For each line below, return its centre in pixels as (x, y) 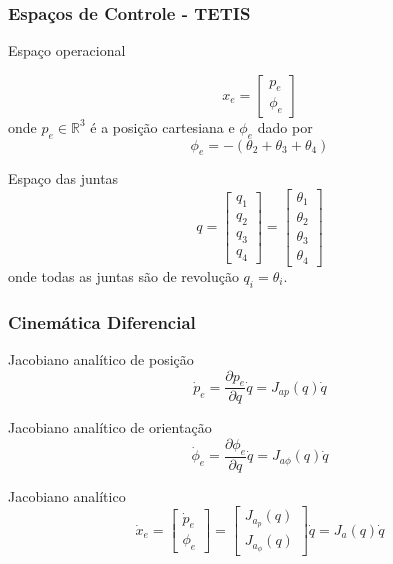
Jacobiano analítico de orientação (110, 427)
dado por (285, 126)
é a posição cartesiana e (162, 126)
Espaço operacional (67, 50)
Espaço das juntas (63, 178)
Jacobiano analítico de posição (101, 358)
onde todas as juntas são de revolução (123, 275)
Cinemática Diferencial (102, 321)
